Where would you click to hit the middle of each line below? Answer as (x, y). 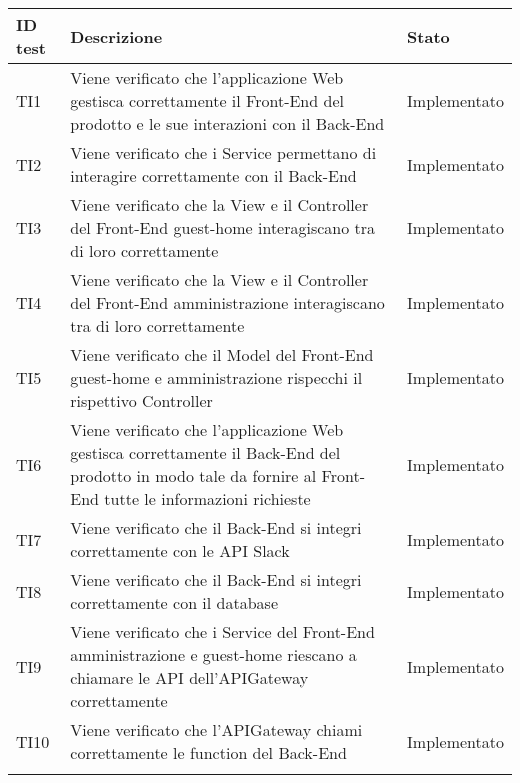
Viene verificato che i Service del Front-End (222, 631)
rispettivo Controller (141, 400)
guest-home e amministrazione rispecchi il (216, 377)
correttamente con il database (174, 602)
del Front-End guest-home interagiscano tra (223, 227)
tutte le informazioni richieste (207, 498)
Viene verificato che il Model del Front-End (222, 354)
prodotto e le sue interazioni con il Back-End (227, 123)
